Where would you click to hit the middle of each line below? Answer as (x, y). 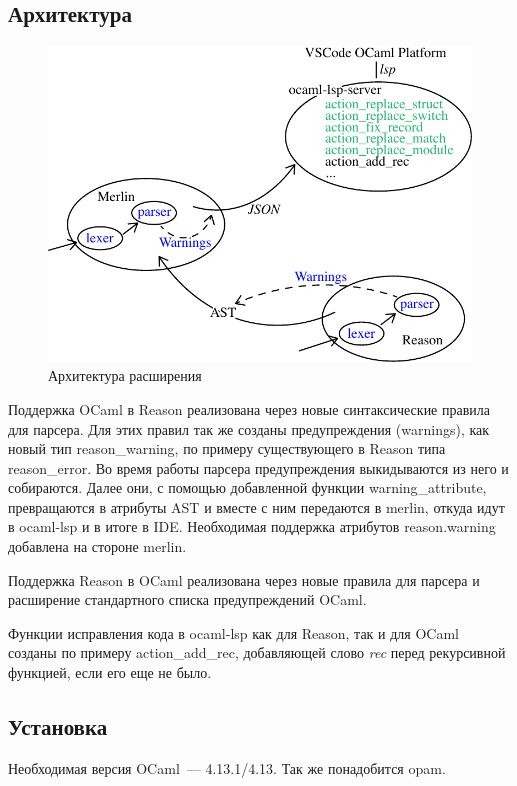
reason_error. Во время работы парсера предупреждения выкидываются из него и (258, 467)
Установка (58, 726)
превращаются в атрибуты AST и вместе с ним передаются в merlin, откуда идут (256, 506)
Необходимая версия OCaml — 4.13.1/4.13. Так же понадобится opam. (227, 767)
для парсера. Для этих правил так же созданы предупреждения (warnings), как (249, 428)
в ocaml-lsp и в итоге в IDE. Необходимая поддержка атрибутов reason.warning (252, 526)
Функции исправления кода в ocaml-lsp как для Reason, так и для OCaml (233, 632)
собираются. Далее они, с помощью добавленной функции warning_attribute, (247, 487)
